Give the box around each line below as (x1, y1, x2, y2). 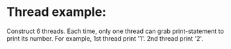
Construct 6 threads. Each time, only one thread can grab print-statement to (6, 27, 225, 35)
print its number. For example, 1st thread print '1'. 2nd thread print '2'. (6, 34, 204, 42)
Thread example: (6, 4, 107, 20)
